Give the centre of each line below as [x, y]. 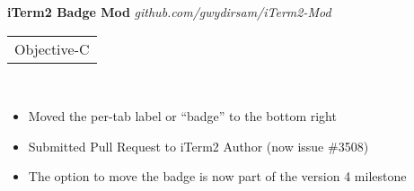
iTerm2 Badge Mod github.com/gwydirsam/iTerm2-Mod [169, 12]
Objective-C [52, 48]
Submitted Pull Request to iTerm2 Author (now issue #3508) [198, 146]
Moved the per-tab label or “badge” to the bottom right [182, 116]
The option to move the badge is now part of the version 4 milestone [217, 176]
